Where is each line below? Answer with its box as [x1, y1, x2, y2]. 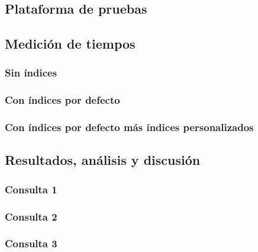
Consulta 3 [5, 236, 57, 251]
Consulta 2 [5, 209, 57, 224]
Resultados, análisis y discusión [5, 151, 201, 169]
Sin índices [5, 65, 57, 80]
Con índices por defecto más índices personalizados [5, 120, 254, 135]
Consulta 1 [5, 181, 57, 196]
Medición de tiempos [5, 34, 136, 53]
